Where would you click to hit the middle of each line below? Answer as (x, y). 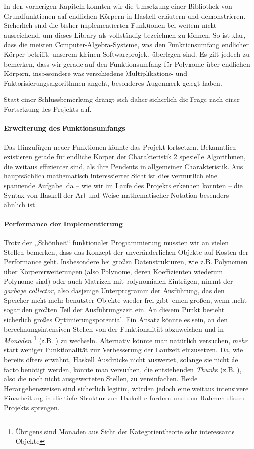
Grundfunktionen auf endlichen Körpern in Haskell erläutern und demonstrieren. (125, 15)
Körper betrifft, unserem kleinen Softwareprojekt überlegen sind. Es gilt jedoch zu (127, 54)
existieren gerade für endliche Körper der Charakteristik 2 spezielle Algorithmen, (125, 156)
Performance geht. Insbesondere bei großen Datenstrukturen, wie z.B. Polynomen (126, 262)
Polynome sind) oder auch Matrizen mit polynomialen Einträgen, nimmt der (118, 281)
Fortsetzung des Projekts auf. (48, 109)
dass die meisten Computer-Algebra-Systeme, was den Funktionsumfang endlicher (126, 44)
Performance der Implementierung (63, 224)
